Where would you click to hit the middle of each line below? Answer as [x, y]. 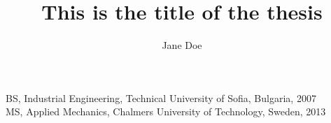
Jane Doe [182, 45]
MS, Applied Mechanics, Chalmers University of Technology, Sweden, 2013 [166, 111]
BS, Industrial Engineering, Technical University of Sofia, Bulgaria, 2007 [161, 97]
